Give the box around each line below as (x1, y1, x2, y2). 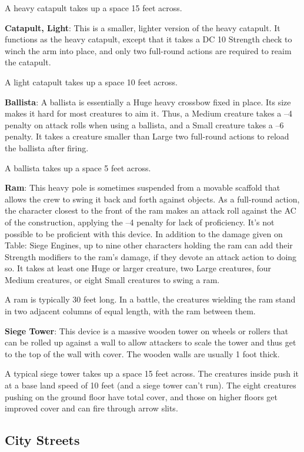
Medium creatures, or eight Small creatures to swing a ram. (5, 273, 220, 285)
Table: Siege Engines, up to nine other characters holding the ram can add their (5, 239, 293, 251)
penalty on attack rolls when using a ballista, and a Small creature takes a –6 (5, 118, 284, 131)
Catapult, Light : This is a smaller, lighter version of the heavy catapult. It (5, 21, 280, 34)
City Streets (5, 431, 80, 449)
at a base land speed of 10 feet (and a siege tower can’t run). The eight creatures (5, 379, 296, 391)
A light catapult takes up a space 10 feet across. (5, 75, 178, 88)
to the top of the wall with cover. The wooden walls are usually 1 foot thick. (5, 347, 280, 360)
